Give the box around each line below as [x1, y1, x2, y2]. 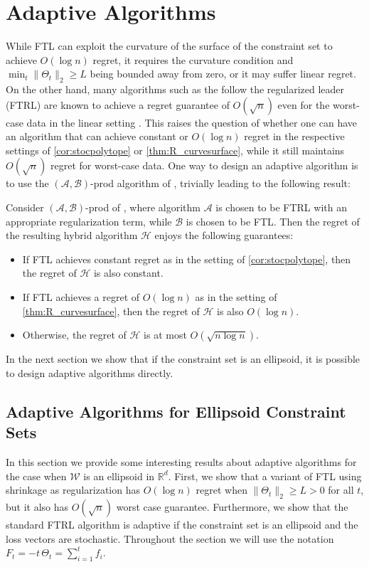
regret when [196, 482, 247, 497]
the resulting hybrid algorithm [6, 228, 138, 243]
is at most [144, 327, 187, 342]
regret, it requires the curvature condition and [92, 52, 294, 67]
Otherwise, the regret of [22, 327, 127, 342]
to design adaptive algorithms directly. [6, 365, 173, 380]
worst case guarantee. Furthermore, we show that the [116, 499, 348, 514]
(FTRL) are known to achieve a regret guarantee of [6, 97, 230, 112]
